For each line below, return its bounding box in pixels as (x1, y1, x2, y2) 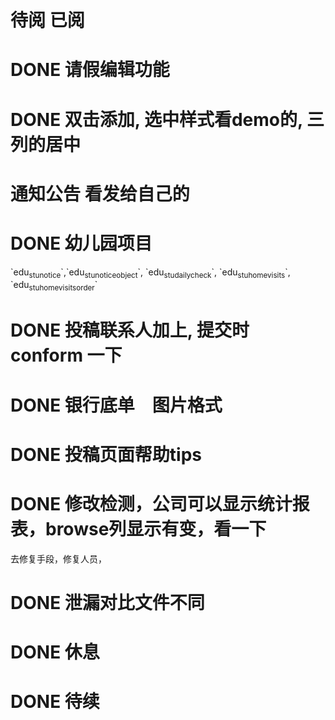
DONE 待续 (10, 691, 100, 713)
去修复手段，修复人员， (10, 552, 107, 565)
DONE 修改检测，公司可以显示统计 (10, 493, 293, 516)
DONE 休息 (10, 641, 100, 664)
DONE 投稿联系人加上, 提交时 (10, 319, 250, 342)
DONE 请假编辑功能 (10, 59, 170, 81)
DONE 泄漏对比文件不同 (10, 591, 205, 614)
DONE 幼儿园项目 (10, 232, 153, 255)
